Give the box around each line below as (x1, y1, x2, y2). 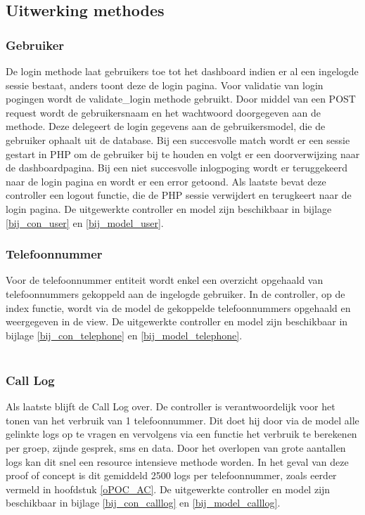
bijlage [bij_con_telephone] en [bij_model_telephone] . (6, 327, 243, 342)
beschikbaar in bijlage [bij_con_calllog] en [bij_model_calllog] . (6, 495, 281, 510)
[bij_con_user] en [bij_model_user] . (6, 215, 164, 230)
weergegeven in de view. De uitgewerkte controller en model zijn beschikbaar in (6, 314, 348, 329)
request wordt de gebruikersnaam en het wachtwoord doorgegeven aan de (6, 105, 321, 119)
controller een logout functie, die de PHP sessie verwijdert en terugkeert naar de (6, 188, 352, 202)
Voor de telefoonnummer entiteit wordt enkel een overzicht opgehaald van (6, 273, 324, 287)
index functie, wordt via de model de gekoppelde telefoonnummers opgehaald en (6, 300, 351, 315)
